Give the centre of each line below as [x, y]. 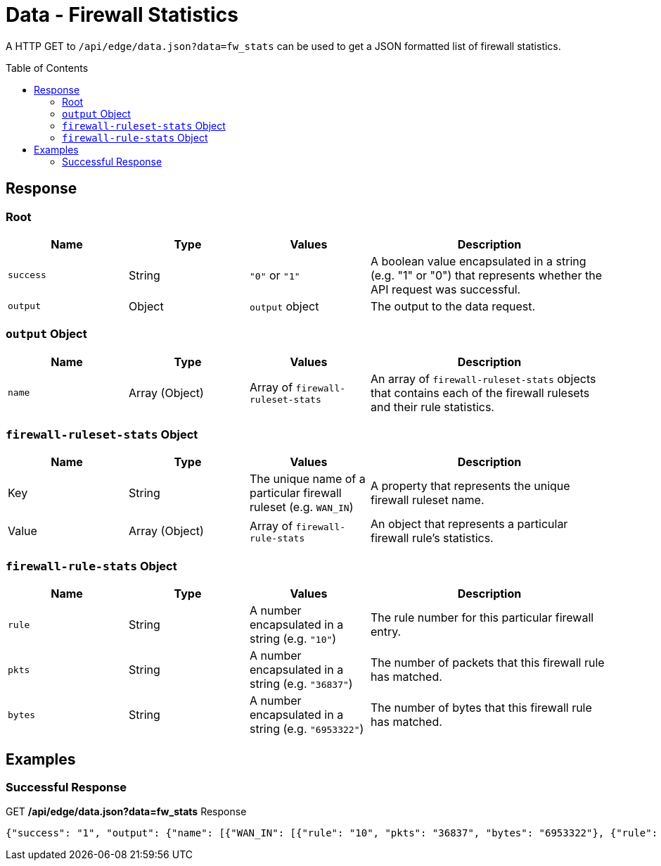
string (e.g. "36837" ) [301, 684]
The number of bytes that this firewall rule [481, 708]
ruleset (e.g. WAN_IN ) [302, 507]
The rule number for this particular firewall [482, 618]
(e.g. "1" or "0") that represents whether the [486, 275]
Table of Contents [47, 68]
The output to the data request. [453, 306]
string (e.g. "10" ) [293, 639]
